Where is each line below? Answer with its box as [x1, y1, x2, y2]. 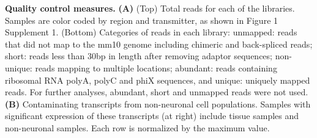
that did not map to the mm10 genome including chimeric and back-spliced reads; [5, 37, 313, 50]
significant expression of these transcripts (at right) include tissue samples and [5, 109, 299, 122]
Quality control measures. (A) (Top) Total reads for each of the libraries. [5, 2, 295, 14]
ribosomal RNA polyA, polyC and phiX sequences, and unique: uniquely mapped [5, 73, 310, 86]
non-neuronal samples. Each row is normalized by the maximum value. [5, 121, 270, 134]
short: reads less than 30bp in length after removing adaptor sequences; [5, 49, 272, 62]
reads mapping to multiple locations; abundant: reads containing [35, 61, 277, 74]
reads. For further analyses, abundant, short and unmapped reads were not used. [5, 85, 308, 98]
